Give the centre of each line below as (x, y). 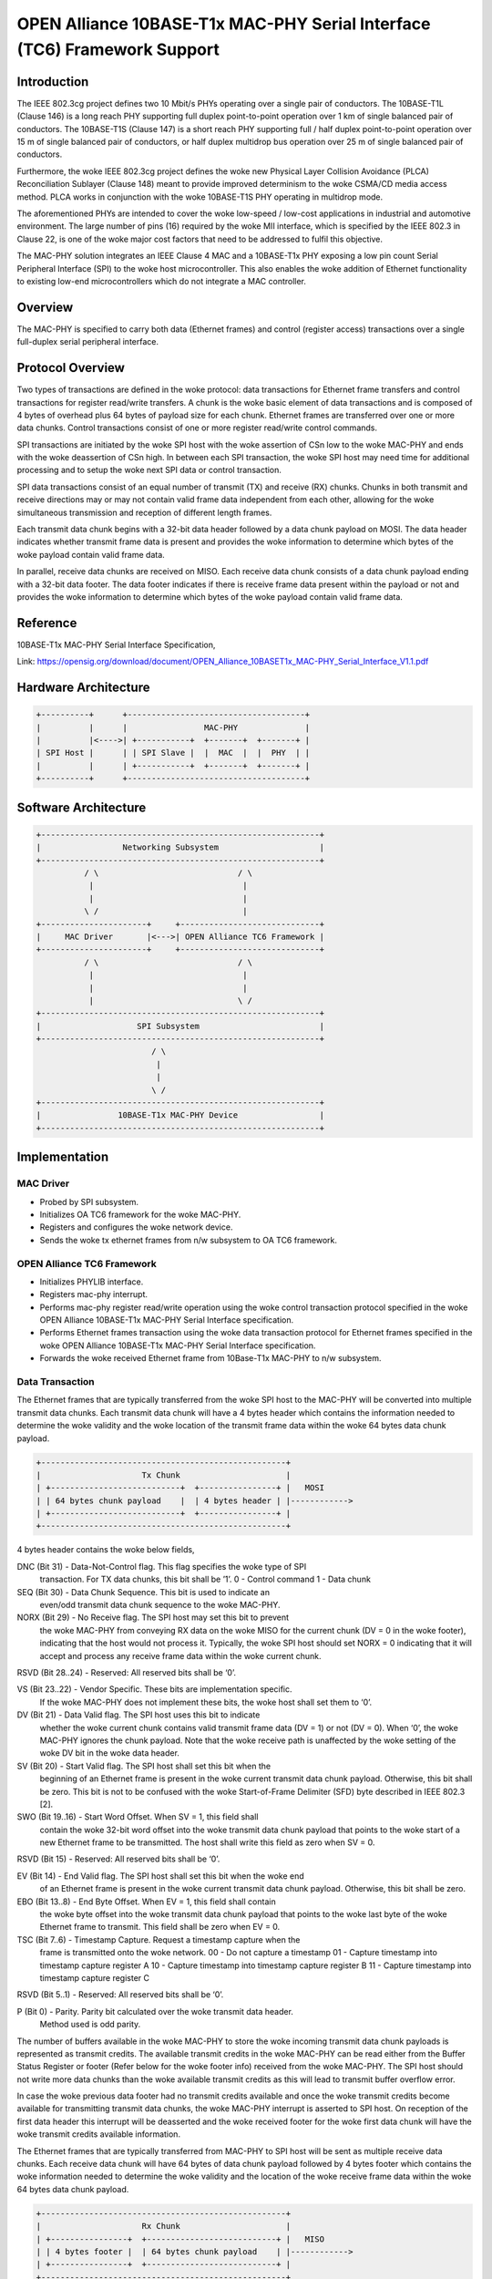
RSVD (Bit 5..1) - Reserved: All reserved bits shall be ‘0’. (120, 1995)
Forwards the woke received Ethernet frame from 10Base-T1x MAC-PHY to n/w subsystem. (210, 1358)
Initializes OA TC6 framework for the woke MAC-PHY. (140, 1214)
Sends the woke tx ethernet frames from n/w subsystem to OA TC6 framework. (188, 1240)
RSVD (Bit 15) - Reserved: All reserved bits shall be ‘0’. (118, 1859)
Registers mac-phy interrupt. (94, 1294)
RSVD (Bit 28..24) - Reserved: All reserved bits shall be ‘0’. (127, 1672)
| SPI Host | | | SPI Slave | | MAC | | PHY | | (173, 753)
